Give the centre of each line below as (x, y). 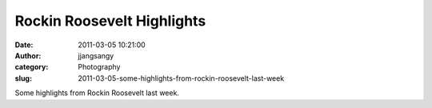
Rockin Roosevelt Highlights (110, 21)
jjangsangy (96, 55)
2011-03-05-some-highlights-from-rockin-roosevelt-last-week (181, 78)
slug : (23, 78)
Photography (99, 67)
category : (32, 67)
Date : (24, 45)
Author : (28, 55)
